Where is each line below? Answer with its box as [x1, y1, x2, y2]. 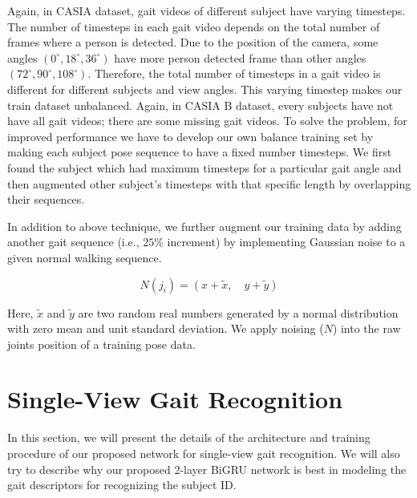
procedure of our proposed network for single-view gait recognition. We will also [7, 445, 400, 461]
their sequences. [7, 191, 85, 208]
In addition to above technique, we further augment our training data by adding [7, 217, 402, 234]
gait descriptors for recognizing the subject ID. [7, 476, 237, 493]
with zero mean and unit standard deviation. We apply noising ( [7, 320, 324, 337]
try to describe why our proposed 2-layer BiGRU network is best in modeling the [7, 460, 407, 477]
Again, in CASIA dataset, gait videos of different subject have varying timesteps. [7, 2, 406, 18]
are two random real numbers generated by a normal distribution [78, 304, 399, 321]
